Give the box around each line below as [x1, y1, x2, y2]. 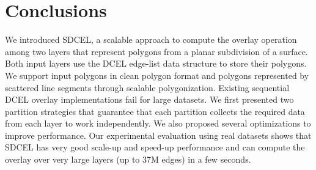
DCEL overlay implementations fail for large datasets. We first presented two [5, 93, 294, 106]
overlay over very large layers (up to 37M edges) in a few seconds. [5, 153, 251, 166]
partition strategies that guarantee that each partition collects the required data [5, 105, 305, 117]
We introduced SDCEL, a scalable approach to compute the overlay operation [5, 33, 297, 46]
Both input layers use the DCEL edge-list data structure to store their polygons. [5, 57, 307, 70]
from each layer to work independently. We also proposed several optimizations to [5, 117, 311, 130]
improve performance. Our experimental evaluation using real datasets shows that [5, 128, 312, 141]
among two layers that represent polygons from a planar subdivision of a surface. [5, 45, 308, 57]
